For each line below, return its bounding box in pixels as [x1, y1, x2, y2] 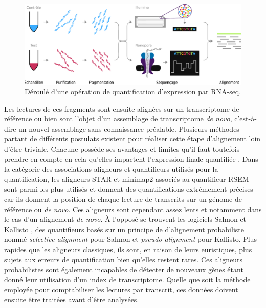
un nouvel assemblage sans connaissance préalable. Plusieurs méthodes [18, 123, 239, 134]
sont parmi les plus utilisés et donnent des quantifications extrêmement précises [4, 183, 253, 194]
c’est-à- [234, 113, 257, 124]
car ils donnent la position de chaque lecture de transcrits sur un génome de [4, 194, 242, 204]
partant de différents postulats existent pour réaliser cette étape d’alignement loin [4, 133, 261, 144]
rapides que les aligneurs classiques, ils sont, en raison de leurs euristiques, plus [4, 244, 252, 255]
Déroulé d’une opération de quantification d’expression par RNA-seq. [25, 86, 241, 97]
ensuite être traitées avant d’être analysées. [4, 294, 139, 304]
